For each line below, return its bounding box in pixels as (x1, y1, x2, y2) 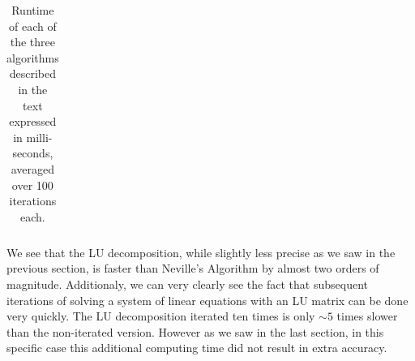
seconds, (12, 144, 53, 161)
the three (10, 33, 55, 50)
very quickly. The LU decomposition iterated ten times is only (6, 307, 315, 324)
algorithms (6, 49, 59, 66)
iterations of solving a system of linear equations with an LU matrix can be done (6, 291, 409, 308)
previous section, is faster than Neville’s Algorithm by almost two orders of (6, 260, 379, 277)
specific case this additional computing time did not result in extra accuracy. (6, 339, 387, 356)
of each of (8, 17, 57, 34)
